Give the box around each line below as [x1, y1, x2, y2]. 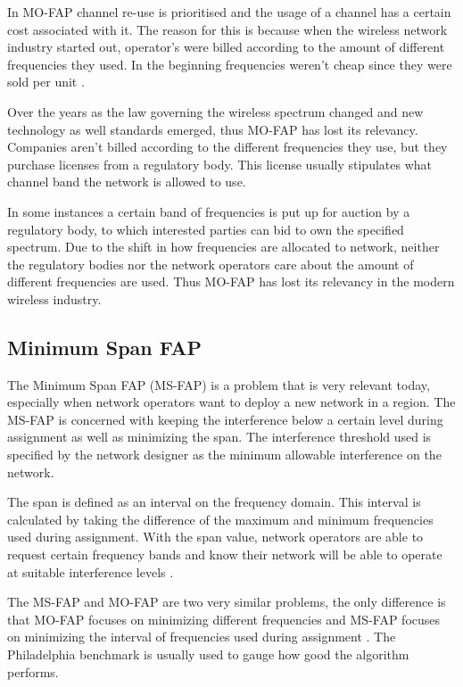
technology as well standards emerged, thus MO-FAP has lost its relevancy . [7, 120, 418, 138]
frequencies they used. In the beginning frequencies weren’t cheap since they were [7, 54, 452, 73]
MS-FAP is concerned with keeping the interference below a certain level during [7, 410, 443, 428]
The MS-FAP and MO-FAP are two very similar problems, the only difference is [7, 592, 446, 611]
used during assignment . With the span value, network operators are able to [7, 527, 424, 546]
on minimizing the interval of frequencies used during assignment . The [7, 627, 396, 646]
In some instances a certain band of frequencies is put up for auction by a [7, 202, 410, 220]
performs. [7, 662, 59, 681]
